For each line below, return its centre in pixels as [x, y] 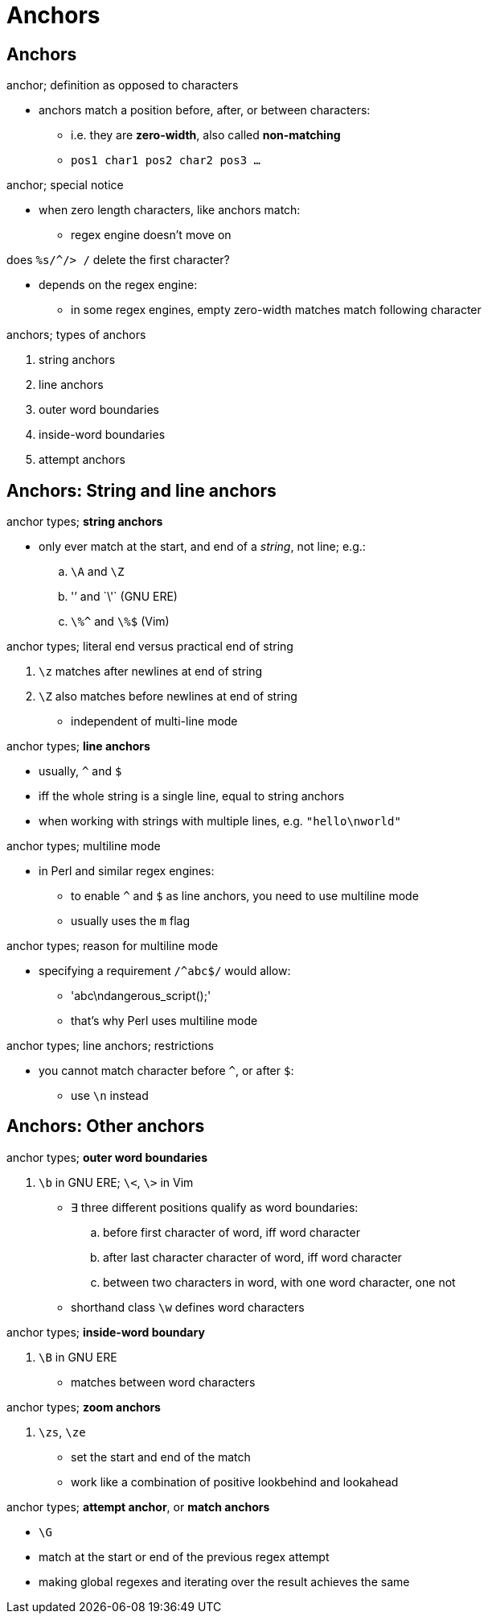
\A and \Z [98, 572]
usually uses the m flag [130, 921]
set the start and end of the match [161, 1457]
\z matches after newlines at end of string [151, 672]
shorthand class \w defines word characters [188, 1307]
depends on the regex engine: [118, 285]
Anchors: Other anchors [106, 1126]
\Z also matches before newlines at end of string [168, 696]
